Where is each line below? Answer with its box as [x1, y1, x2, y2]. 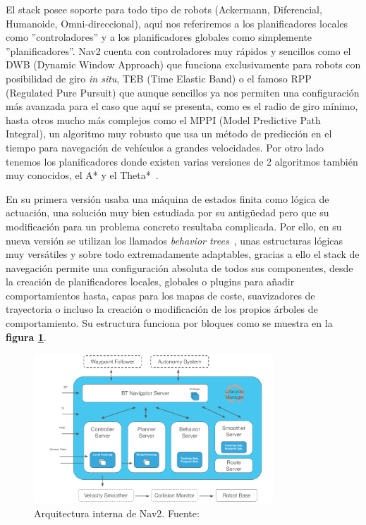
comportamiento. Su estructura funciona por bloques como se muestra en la [6, 316, 333, 331]
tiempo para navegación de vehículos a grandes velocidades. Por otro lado [6, 140, 324, 154]
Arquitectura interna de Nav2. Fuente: [34, 505, 200, 520]
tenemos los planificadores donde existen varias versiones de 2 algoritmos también [6, 154, 358, 168]
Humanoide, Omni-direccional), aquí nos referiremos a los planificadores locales [6, 16, 348, 30]
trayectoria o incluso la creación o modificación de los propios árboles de [6, 302, 318, 316]
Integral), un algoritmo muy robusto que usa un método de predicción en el [6, 126, 332, 141]
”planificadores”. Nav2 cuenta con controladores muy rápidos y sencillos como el [6, 43, 351, 58]
